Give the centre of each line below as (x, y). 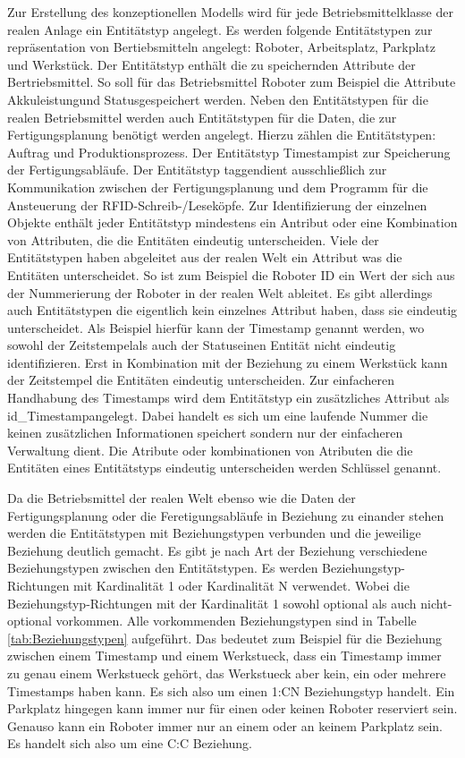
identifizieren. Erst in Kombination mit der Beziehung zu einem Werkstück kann (228, 362)
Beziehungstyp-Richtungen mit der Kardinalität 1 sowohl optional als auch (212, 603)
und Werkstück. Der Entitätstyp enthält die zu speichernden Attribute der (211, 64)
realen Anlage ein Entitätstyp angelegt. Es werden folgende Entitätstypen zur (220, 29)
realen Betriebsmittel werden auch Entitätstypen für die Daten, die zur (202, 117)
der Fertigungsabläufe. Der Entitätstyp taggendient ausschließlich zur (197, 170)
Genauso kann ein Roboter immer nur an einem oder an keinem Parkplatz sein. (225, 725)
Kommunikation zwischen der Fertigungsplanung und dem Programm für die (218, 187)
